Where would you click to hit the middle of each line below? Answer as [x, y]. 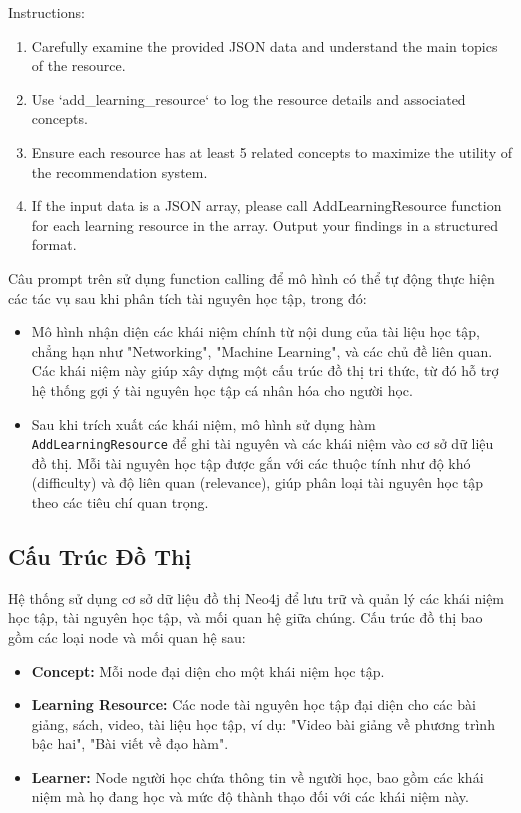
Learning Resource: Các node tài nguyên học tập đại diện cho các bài [253, 704]
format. [54, 244]
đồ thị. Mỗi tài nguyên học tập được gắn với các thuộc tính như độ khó [251, 462]
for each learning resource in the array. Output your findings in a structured [264, 224]
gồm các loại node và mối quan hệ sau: [127, 636]
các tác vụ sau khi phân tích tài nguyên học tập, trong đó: [187, 297]
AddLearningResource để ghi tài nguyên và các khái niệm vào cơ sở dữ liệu [262, 443]
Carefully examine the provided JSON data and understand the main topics [264, 45]
